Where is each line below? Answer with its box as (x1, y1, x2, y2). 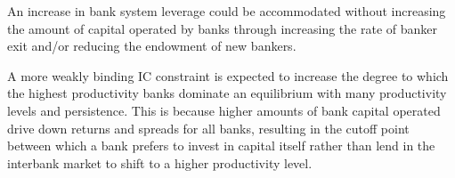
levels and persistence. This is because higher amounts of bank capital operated (7, 101, 441, 119)
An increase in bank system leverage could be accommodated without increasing (7, 2, 446, 20)
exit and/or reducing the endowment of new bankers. (7, 36, 297, 55)
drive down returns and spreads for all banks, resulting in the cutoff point (7, 118, 410, 137)
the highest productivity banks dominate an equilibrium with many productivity (7, 84, 447, 102)
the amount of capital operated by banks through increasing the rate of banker (7, 19, 437, 37)
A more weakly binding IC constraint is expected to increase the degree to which (7, 66, 449, 85)
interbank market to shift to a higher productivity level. (7, 153, 313, 172)
